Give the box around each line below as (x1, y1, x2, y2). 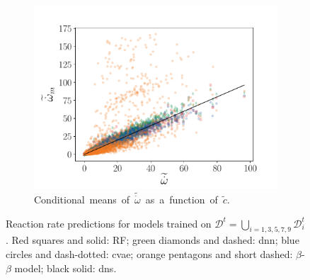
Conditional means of (34, 192, 130, 207)
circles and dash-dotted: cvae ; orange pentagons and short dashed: (6, 247, 293, 262)
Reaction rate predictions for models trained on (6, 215, 212, 230)
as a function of (145, 192, 218, 207)
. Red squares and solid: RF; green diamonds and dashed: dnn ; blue (6, 233, 299, 247)
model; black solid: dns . (14, 260, 117, 275)
